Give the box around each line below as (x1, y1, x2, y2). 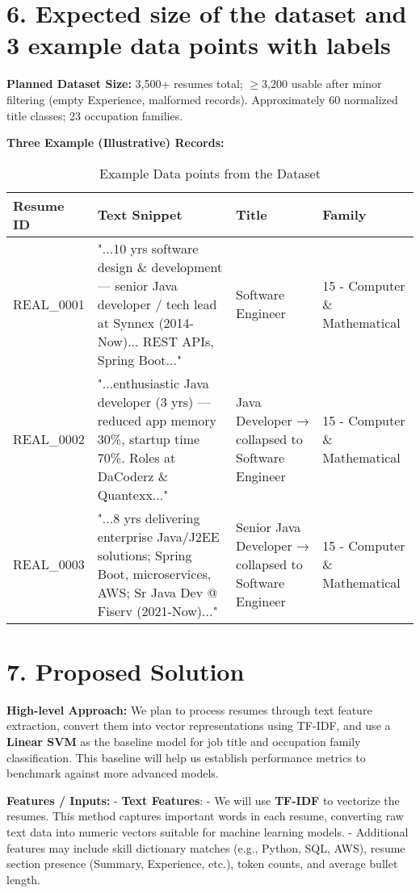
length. (6, 870, 41, 887)
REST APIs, (142, 331, 214, 350)
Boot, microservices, (97, 564, 212, 583)
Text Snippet (97, 205, 183, 224)
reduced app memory (97, 410, 217, 430)
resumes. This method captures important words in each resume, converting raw (6, 807, 404, 824)
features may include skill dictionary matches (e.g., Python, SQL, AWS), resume (6, 839, 405, 856)
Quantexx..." (97, 484, 169, 504)
